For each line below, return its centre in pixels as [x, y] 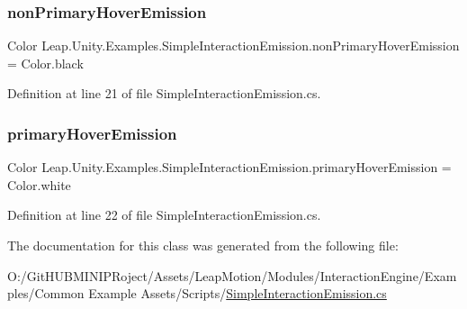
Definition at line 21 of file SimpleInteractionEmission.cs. [164, 93]
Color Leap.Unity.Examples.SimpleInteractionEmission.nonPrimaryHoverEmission [233, 45]
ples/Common [46, 293]
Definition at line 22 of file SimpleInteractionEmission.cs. [164, 215]
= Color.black [45, 63]
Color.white [39, 184]
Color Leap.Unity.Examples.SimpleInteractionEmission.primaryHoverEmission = [229, 167]
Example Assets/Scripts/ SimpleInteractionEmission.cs [238, 293]
